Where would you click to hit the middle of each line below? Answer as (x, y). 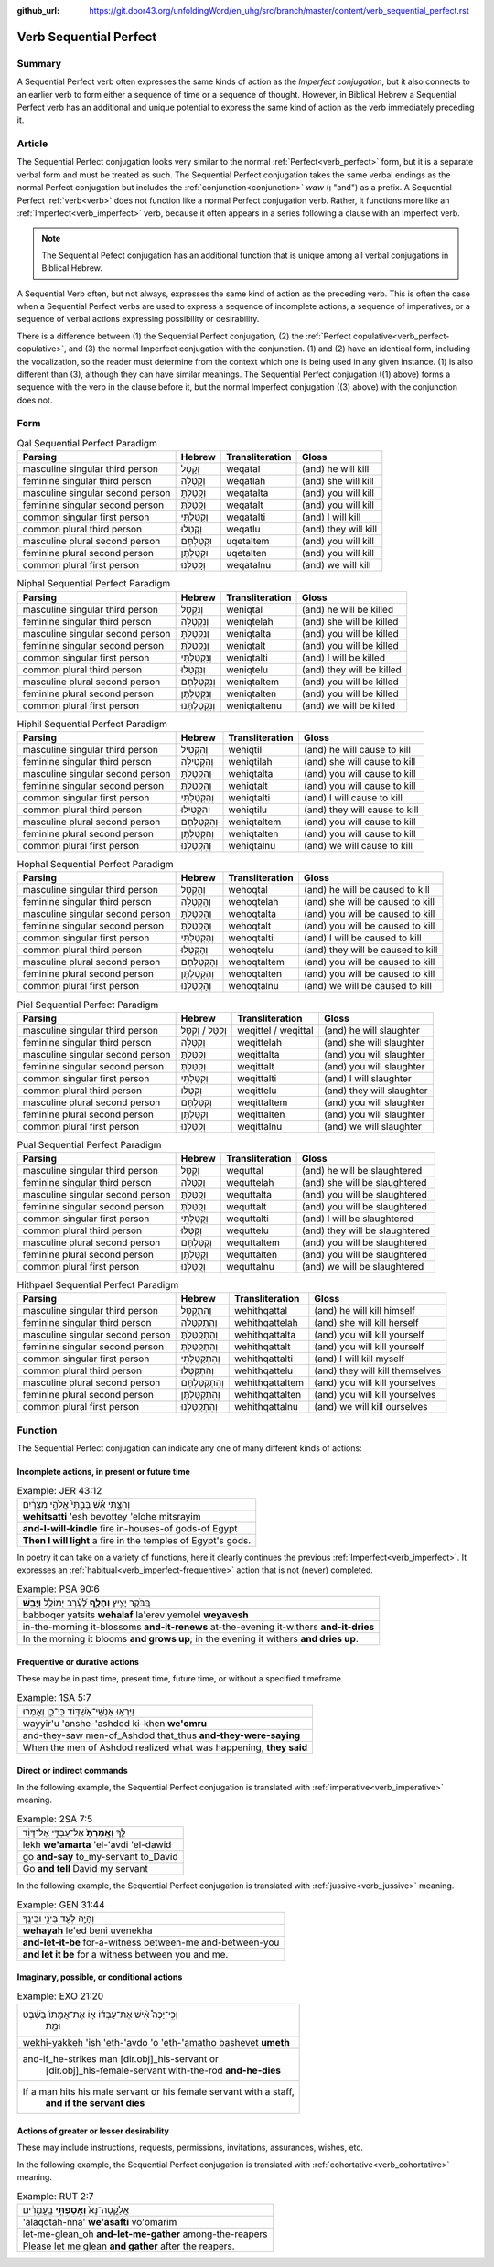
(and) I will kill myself (360, 1359)
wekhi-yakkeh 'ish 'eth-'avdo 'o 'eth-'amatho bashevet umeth (156, 2043)
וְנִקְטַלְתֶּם (198, 682)
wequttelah (250, 1183)
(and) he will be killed (347, 609)
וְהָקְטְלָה (196, 902)
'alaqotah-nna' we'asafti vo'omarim (100, 2221)
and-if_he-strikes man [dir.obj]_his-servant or (121, 2059)
